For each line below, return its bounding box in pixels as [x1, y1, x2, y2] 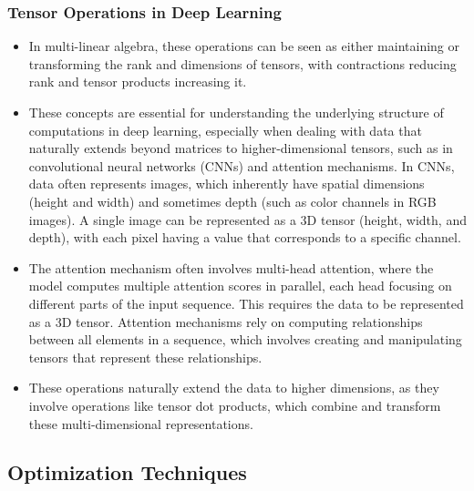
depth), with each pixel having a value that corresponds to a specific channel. [28, 228, 461, 247]
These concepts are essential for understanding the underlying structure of [28, 103, 444, 121]
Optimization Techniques [7, 458, 247, 486]
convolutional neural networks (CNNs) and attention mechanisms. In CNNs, [28, 156, 455, 175]
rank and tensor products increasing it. [28, 72, 247, 91]
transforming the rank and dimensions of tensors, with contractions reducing [28, 54, 457, 73]
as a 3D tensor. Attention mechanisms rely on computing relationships [28, 312, 423, 331]
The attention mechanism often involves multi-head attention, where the [28, 258, 434, 277]
